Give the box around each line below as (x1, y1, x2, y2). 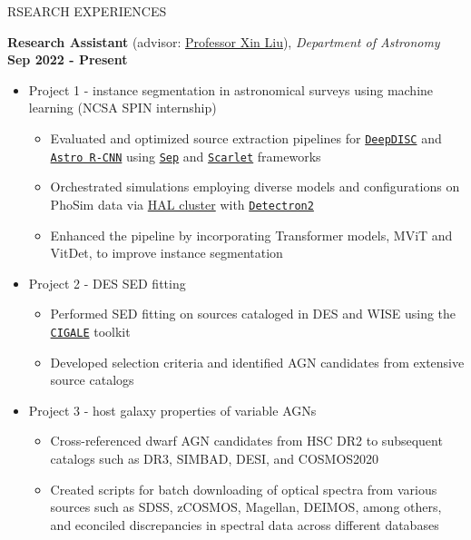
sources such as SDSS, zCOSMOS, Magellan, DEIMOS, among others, (50, 497, 442, 516)
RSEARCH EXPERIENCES (7, 2, 167, 20)
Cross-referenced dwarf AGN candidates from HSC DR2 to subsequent (50, 431, 443, 450)
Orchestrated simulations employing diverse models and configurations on (50, 177, 460, 196)
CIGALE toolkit (50, 321, 131, 340)
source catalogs (50, 370, 134, 389)
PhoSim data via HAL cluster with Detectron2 (50, 194, 314, 213)
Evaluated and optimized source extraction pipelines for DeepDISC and (50, 128, 442, 147)
